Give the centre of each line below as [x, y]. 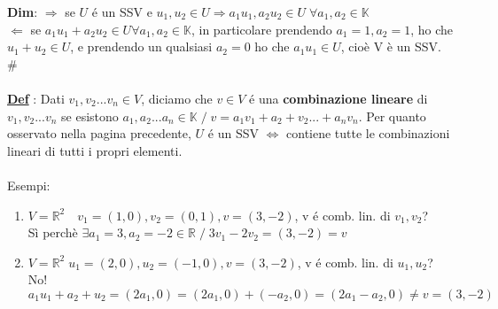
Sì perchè [53, 232]
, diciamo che [177, 98]
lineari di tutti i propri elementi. [95, 150]
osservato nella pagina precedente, [99, 133]
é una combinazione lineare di [338, 98]
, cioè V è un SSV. [391, 46]
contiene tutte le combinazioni [368, 133]
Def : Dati [36, 98]
